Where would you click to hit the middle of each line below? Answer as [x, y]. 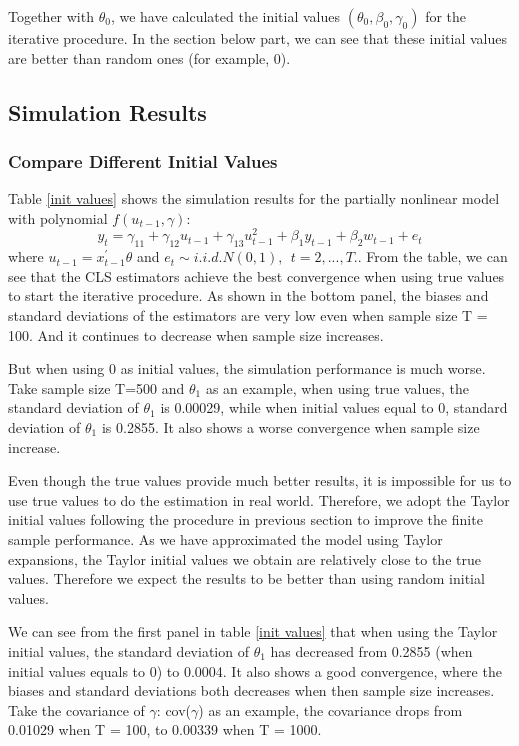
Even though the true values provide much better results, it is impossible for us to [260, 480]
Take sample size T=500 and [96, 387]
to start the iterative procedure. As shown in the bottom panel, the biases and [248, 295]
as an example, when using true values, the [337, 387]
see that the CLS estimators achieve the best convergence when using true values [256, 275]
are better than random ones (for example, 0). [149, 57]
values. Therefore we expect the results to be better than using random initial [246, 578]
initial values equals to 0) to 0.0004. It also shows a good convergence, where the [255, 670]
